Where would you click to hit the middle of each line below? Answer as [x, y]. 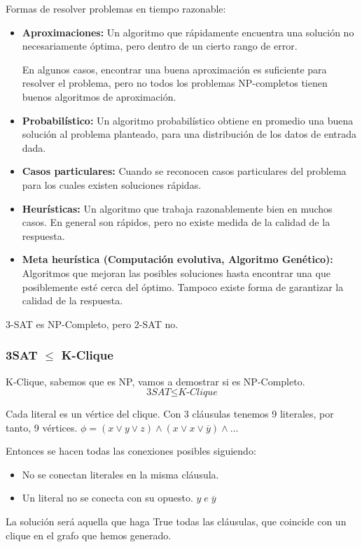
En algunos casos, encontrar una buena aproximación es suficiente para [174, 69]
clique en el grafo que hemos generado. [89, 535]
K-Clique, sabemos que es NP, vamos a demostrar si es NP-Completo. [155, 381]
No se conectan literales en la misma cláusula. [120, 474]
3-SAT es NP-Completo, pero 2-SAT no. [92, 324]
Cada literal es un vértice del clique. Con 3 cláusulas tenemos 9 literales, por [170, 414]
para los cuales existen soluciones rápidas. [112, 184]
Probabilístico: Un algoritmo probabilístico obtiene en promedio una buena [188, 120]
